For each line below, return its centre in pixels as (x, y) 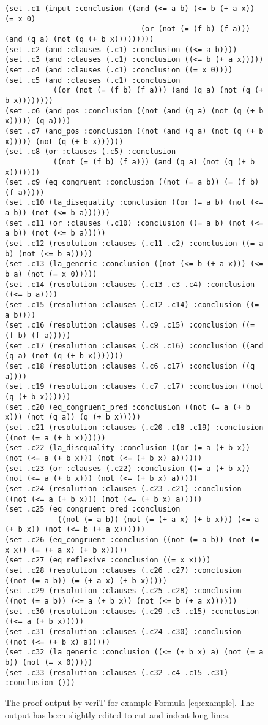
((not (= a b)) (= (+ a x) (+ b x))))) (86, 581)
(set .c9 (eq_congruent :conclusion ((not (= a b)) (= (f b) (132, 182)
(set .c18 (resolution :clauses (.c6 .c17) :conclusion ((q (130, 366)
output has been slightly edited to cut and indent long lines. (118, 714)
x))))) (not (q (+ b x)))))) (64, 141)
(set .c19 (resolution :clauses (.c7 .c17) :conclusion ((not (134, 387)
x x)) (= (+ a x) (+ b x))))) (66, 550)
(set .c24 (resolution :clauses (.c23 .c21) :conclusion (123, 489)
